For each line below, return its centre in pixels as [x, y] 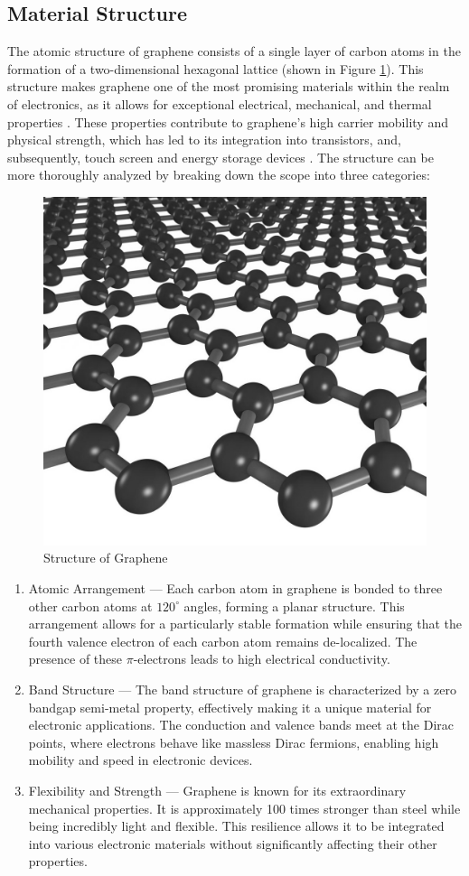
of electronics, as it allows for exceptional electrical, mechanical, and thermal [220, 103]
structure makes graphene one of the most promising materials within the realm [229, 86]
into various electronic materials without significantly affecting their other [233, 843]
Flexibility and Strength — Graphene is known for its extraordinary [217, 790]
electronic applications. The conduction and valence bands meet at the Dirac [241, 725]
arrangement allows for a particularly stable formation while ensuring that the [245, 624]
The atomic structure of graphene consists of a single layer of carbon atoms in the [234, 51]
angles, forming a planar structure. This [294, 606]
